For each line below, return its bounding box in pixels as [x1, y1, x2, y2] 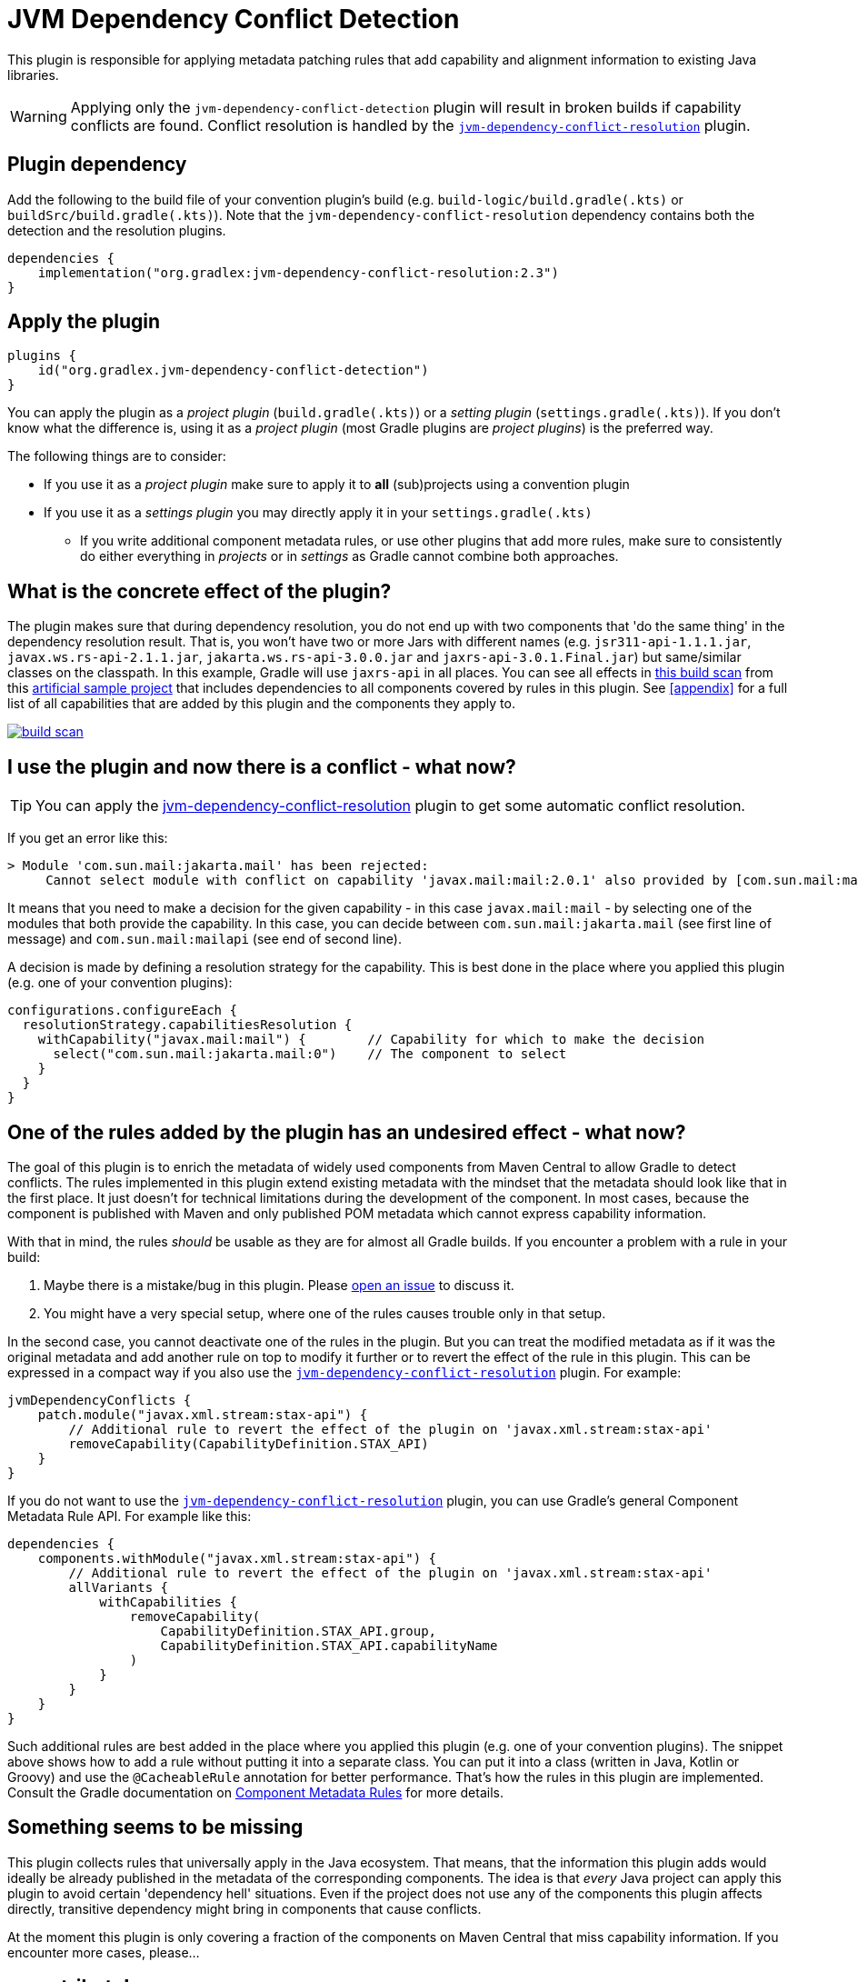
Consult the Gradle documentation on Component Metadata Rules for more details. [7, 1784, 504, 1800]
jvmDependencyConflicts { [7, 1392, 192, 1407]
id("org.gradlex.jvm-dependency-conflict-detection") [37, 363, 429, 378]
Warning [10, 106, 67, 125]
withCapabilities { [99, 1594, 237, 1609]
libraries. [7, 66, 59, 83]
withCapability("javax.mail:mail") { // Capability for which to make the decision [37, 1032, 705, 1047]
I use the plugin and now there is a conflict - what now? [7, 755, 516, 778]
